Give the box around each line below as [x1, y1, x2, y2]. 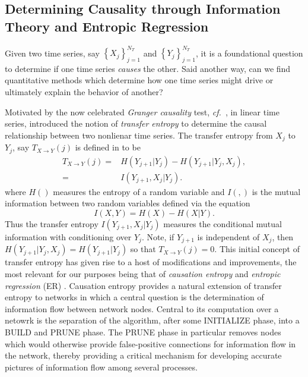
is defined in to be [75, 141, 141, 153]
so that [130, 243, 156, 255]
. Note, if [141, 231, 174, 243]
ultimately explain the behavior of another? [5, 86, 163, 98]
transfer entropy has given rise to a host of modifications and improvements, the [5, 256, 297, 268]
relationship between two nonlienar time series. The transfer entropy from [5, 128, 273, 141]
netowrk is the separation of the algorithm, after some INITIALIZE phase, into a [5, 314, 300, 326]
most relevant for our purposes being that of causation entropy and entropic [5, 268, 281, 280]
